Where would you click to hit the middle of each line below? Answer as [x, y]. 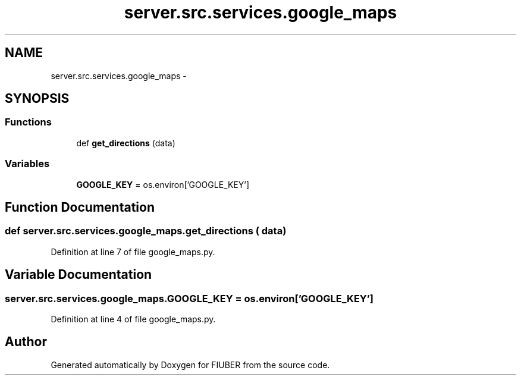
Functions [28, 122]
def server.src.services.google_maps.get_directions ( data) [146, 231]
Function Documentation [80, 207]
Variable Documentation [79, 275]
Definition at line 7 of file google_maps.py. [133, 252]
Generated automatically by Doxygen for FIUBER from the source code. [190, 365]
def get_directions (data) [126, 143]
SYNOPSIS [37, 99]
